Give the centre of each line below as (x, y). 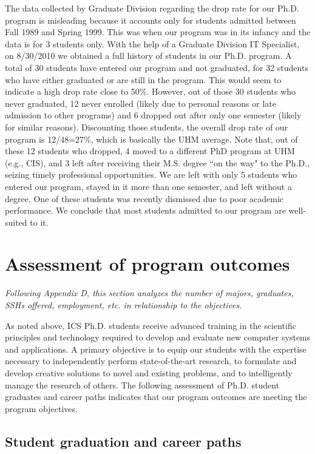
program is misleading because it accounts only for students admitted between (151, 20)
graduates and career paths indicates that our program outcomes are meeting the (156, 397)
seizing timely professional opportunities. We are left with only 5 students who (151, 174)
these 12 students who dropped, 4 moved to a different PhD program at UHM (150, 151)
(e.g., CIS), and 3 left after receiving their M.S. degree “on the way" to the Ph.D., (157, 162)
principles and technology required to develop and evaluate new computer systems (158, 337)
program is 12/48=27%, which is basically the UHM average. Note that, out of (151, 139)
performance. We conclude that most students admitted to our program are (145, 210)
